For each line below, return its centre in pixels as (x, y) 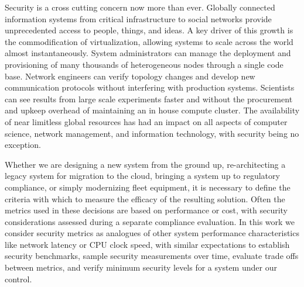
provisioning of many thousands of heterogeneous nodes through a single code (144, 64)
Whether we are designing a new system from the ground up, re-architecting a (145, 164)
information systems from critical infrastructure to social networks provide (138, 18)
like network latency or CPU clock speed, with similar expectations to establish (147, 244)
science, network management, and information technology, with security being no (152, 133)
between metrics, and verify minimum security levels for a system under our (141, 267)
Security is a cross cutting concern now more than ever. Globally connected (140, 7)
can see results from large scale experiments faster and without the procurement (149, 98)
